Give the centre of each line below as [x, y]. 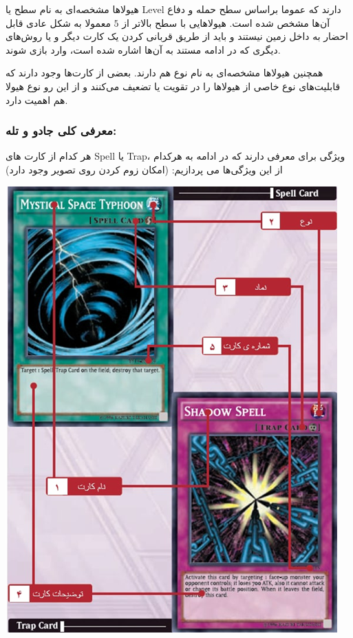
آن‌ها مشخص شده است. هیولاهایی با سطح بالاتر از [226, 22]
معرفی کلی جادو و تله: [61, 130]
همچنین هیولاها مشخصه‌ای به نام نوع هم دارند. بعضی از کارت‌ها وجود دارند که [164, 73]
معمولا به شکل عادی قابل [58, 22]
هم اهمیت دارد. [37, 99]
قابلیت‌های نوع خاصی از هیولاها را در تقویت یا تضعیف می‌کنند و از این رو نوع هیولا [173, 86]
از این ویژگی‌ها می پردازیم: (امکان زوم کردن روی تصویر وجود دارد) [144, 169]
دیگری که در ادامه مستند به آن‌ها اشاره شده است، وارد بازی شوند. [143, 49]
